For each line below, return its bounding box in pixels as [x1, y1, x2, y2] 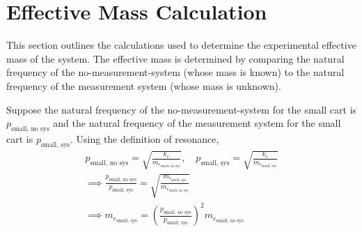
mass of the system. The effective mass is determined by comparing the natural [6, 51, 345, 65]
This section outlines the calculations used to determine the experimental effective [6, 38, 356, 52]
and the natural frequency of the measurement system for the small [53, 116, 341, 130]
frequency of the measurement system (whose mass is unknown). [6, 78, 281, 93]
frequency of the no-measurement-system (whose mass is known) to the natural [6, 65, 345, 79]
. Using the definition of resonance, [70, 131, 219, 146]
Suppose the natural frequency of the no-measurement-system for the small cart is [6, 102, 357, 116]
